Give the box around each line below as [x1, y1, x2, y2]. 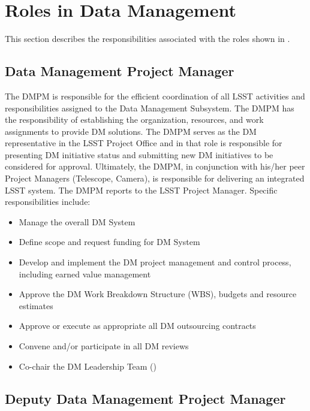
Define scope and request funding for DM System [19, 235, 200, 248]
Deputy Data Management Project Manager [5, 389, 286, 407]
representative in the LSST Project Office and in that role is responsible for [5, 137, 282, 149]
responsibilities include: [5, 195, 91, 208]
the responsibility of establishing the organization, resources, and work [5, 113, 264, 126]
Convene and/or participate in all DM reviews [19, 340, 189, 352]
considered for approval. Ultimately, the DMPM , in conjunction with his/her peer [5, 160, 305, 173]
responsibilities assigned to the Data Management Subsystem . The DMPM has [5, 101, 294, 114]
